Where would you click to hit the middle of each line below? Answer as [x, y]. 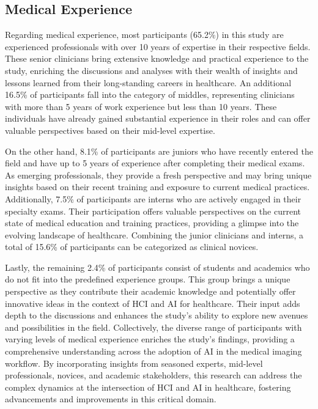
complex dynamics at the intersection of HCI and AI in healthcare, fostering [148, 387]
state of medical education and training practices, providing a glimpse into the [152, 223]
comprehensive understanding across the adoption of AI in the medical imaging [153, 351]
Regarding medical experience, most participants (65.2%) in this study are [144, 35]
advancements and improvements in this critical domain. [111, 399]
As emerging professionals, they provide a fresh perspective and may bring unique [158, 175]
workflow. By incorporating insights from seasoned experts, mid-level [134, 363]
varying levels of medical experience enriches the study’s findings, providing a [150, 339]
